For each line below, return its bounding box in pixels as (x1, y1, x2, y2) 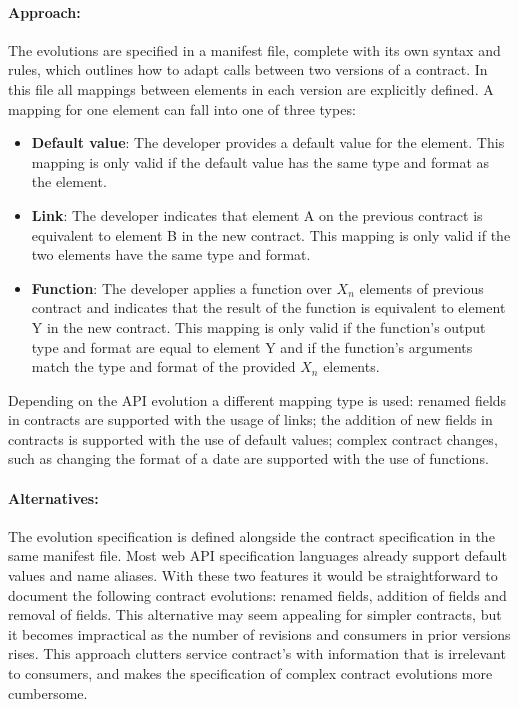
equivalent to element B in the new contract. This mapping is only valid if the (31, 224, 511, 245)
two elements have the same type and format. (31, 244, 311, 265)
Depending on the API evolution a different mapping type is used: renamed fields (8, 389, 507, 410)
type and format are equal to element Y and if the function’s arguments (31, 336, 473, 357)
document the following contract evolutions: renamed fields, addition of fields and (8, 584, 507, 605)
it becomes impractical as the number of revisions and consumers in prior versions (8, 623, 511, 644)
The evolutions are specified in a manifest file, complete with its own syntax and (8, 39, 501, 60)
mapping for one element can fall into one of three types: (8, 98, 356, 119)
